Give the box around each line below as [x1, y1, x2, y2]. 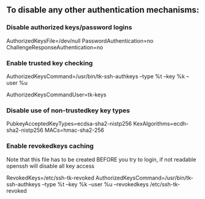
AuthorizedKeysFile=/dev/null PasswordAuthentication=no [6, 37, 154, 45]
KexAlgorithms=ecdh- [133, 120, 189, 128]
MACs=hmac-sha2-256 [45, 126, 105, 134]
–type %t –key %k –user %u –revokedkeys [42, 180, 149, 188]
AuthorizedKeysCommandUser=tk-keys [6, 91, 107, 98]
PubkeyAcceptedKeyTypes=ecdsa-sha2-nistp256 [6, 120, 132, 128]
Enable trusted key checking [6, 59, 93, 67]
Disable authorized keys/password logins [6, 23, 133, 32]
